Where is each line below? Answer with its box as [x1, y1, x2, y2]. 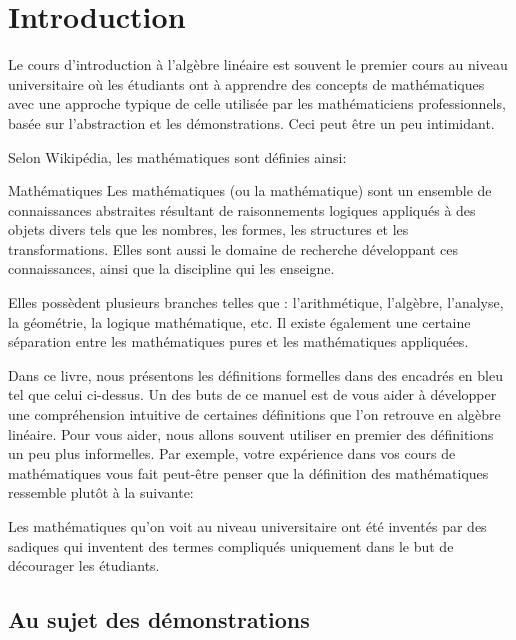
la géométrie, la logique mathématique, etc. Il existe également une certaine [8, 311, 471, 332]
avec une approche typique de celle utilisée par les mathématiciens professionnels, [8, 93, 506, 114]
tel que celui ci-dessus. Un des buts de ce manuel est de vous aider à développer [8, 384, 497, 405]
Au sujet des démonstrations [8, 604, 310, 635]
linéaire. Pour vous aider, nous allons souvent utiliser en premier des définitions [8, 423, 494, 444]
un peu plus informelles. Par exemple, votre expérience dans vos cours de [8, 443, 456, 464]
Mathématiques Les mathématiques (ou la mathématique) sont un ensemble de [8, 180, 492, 201]
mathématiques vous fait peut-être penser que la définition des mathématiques [8, 462, 489, 483]
